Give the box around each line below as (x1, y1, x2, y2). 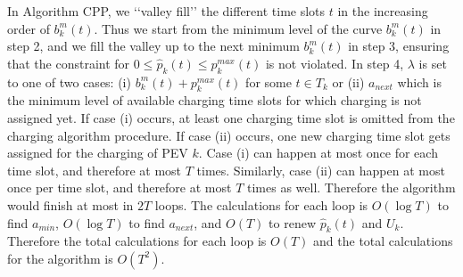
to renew (269, 213, 316, 232)
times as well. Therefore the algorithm (246, 178, 456, 197)
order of (7, 19, 50, 37)
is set (418, 53, 447, 72)
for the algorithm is (7, 248, 113, 267)
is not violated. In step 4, (265, 53, 404, 72)
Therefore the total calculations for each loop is (7, 232, 267, 250)
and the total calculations (313, 232, 453, 250)
